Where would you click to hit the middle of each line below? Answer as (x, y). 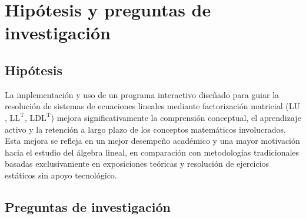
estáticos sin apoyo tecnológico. (61, 175)
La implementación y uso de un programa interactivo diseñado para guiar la (142, 94)
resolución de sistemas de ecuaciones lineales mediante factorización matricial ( (147, 106)
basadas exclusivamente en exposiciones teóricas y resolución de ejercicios (137, 164)
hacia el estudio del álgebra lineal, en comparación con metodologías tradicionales (152, 152)
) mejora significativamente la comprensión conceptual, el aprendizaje (176, 117)
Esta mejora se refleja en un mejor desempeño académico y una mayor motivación (152, 141)
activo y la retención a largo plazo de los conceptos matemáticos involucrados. (145, 129)
